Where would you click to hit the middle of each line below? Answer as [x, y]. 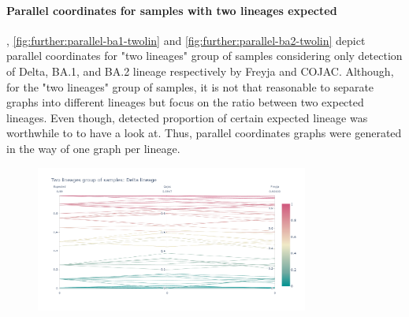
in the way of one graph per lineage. [93, 148]
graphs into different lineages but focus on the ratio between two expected [185, 102]
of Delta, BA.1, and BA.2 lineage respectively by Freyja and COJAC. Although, [200, 71]
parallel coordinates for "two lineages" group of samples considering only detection [204, 56]
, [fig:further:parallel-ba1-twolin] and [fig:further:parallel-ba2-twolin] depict [186, 40]
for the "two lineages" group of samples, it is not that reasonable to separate [190, 86]
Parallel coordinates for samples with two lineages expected [172, 10]
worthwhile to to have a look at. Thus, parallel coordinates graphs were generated [204, 133]
